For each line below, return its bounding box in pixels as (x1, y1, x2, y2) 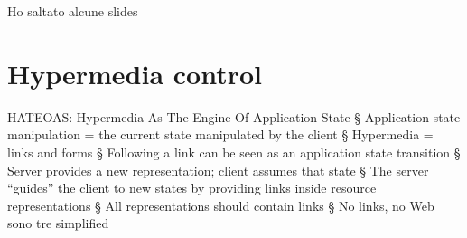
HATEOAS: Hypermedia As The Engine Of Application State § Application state (7, 107, 461, 126)
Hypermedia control (7, 54, 263, 91)
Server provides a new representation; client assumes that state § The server (7, 160, 429, 179)
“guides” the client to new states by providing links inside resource (7, 178, 377, 197)
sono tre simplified (7, 214, 109, 233)
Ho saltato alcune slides (7, 2, 138, 20)
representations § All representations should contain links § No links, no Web (7, 195, 434, 214)
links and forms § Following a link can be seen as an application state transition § (7, 142, 461, 161)
